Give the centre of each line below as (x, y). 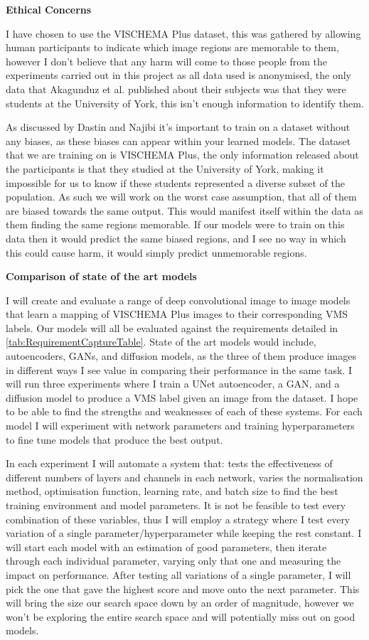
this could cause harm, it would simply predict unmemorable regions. (156, 252)
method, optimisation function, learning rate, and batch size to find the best (172, 491)
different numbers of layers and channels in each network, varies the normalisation (184, 477)
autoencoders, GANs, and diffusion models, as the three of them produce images (181, 356)
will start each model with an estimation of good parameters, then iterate (166, 546)
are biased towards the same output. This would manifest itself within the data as (184, 210)
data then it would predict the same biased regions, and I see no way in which (176, 238)
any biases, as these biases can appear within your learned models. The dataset (178, 140)
